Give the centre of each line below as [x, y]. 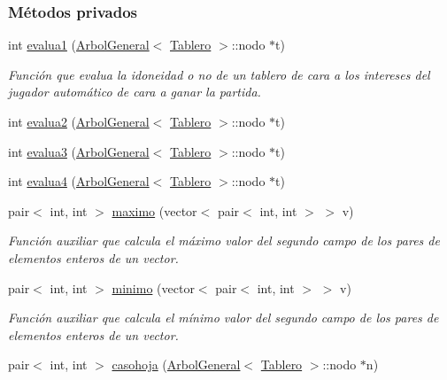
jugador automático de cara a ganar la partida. [135, 92]
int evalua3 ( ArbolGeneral [79, 151]
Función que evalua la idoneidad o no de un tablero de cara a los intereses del [219, 74]
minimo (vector [153, 287]
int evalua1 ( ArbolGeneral [79, 45]
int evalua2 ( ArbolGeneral [79, 121]
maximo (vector [154, 210]
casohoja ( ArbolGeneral [176, 364]
